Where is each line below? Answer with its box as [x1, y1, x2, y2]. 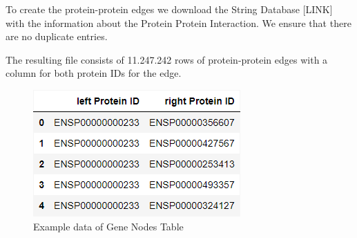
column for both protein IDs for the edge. [6, 66, 182, 80]
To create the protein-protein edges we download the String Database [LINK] [6, 2, 333, 16]
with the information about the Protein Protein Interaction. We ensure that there [6, 15, 351, 30]
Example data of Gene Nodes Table [33, 219, 184, 233]
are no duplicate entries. [6, 29, 108, 44]
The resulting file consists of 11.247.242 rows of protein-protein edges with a [6, 52, 328, 66]
